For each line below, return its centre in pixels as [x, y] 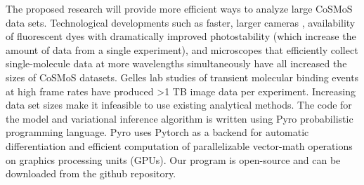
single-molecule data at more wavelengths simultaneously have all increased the [176, 63]
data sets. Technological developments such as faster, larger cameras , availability [181, 22]
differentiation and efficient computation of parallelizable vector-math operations [179, 145]
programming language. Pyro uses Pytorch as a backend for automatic [157, 132]
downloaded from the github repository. [91, 173]
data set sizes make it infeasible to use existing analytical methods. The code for [179, 105]
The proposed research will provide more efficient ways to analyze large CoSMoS [179, 8]
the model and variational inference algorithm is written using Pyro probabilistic [180, 118]
